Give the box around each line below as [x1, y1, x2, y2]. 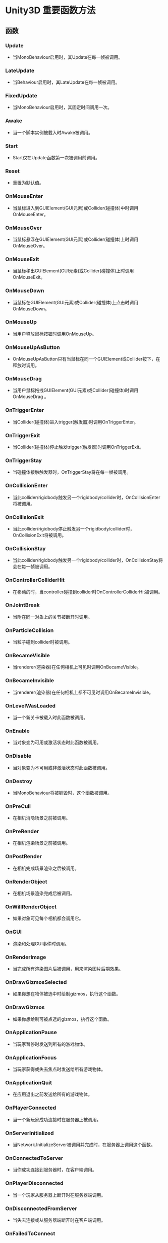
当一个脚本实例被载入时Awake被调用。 [12, 129, 93, 135]
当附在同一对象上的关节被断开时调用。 [12, 614, 92, 620]
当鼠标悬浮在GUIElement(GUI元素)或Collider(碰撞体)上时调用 [12, 236, 139, 242]
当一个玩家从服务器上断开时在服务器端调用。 [12, 1192, 106, 1198]
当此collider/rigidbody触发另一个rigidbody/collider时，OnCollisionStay [12, 557, 159, 563]
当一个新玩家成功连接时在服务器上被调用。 [12, 1116, 101, 1122]
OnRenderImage [5, 953, 46, 961]
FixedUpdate [5, 92, 37, 99]
